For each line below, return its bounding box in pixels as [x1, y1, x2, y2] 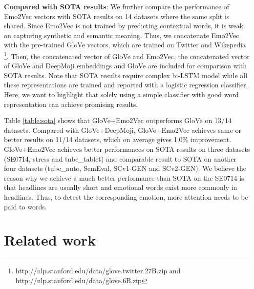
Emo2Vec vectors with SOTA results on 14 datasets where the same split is [4, 11, 230, 21]
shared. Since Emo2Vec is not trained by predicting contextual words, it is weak [4, 21, 244, 31]
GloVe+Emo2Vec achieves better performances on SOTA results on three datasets [4, 144, 250, 154]
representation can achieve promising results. [4, 99, 138, 109]
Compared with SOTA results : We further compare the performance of [4, 1, 230, 11]
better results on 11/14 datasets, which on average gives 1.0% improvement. [4, 134, 232, 144]
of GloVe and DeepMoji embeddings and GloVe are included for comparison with [4, 61, 247, 71]
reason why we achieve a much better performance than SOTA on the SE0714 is [4, 172, 244, 183]
